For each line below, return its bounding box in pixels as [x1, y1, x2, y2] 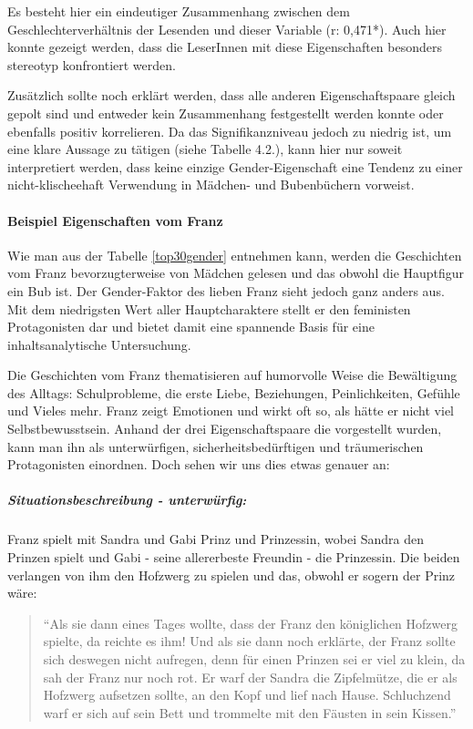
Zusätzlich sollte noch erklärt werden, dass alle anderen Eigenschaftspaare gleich [7, 86, 456, 105]
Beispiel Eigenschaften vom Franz [7, 210, 223, 230]
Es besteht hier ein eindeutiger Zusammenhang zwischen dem [7, 2, 350, 20]
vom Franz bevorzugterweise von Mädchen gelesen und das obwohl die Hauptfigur [7, 263, 465, 282]
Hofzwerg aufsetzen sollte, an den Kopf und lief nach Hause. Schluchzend [43, 685, 451, 704]
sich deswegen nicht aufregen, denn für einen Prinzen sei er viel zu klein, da [43, 649, 466, 668]
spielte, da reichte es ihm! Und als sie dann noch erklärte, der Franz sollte [43, 631, 456, 651]
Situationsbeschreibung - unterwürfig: [7, 490, 247, 509]
